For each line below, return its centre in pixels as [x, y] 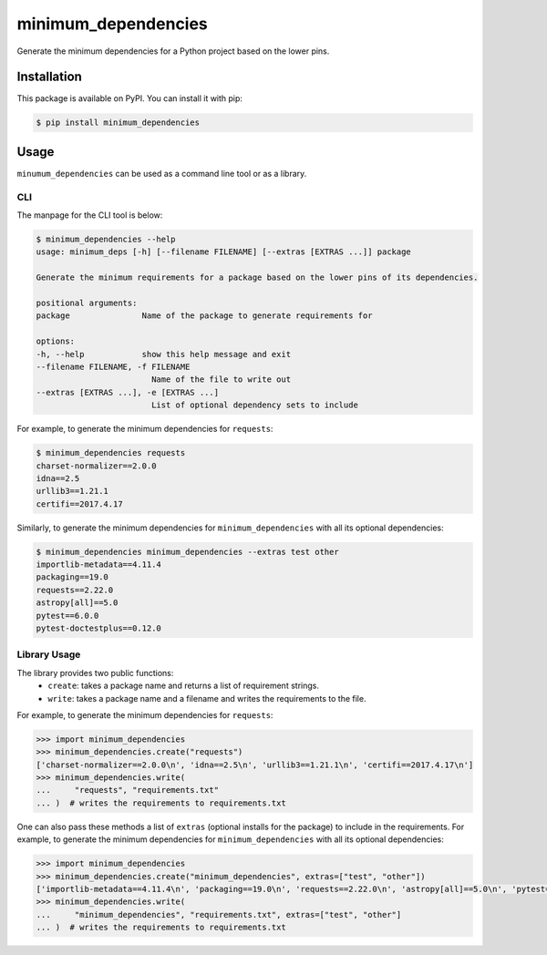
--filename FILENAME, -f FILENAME [113, 366]
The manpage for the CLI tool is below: [90, 215]
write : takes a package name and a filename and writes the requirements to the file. [207, 698]
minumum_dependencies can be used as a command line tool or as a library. [162, 173]
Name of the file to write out [221, 380]
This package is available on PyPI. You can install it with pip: [130, 98]
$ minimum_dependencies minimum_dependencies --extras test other [187, 552]
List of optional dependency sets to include [255, 405]
